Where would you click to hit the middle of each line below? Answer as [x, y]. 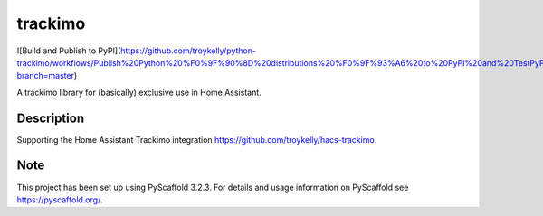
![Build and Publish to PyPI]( [69, 51]
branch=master [45, 76]
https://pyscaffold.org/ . [60, 200]
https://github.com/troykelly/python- [189, 51]
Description [51, 118]
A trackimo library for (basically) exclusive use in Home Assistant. [139, 92]
